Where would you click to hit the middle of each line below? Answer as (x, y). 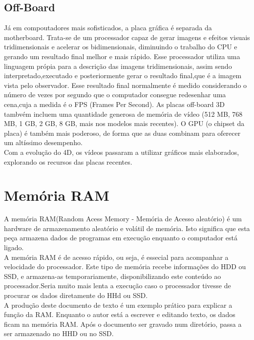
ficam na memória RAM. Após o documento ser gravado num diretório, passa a (123, 324)
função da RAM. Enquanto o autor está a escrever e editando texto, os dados (120, 314)
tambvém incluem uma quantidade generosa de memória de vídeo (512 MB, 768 (123, 114)
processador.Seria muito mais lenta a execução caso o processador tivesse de (117, 286)
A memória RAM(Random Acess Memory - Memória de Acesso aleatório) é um (123, 219)
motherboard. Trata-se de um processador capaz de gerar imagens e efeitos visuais (127, 37)
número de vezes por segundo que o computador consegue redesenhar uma (115, 95)
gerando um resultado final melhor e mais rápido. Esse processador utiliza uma (122, 56)
